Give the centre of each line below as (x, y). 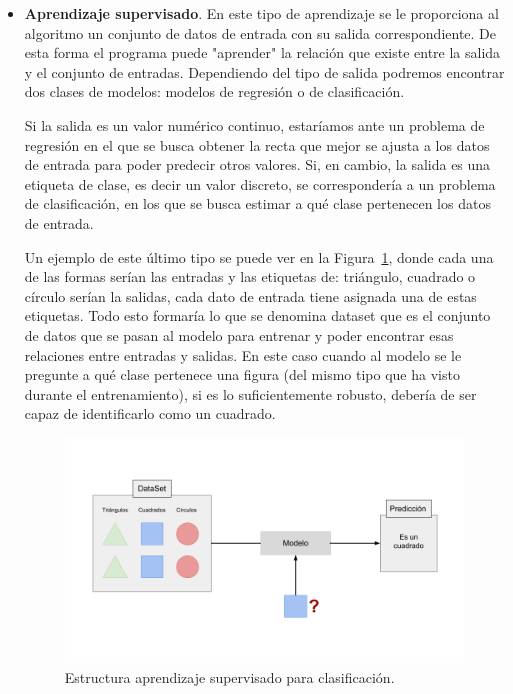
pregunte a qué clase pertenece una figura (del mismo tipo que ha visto (242, 374)
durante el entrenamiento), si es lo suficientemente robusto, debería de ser (250, 393)
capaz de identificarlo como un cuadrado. (150, 413)
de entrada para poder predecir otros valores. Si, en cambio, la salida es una (257, 164)
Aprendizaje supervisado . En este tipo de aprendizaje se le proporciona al (261, 13)
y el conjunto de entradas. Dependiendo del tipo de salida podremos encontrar (264, 71)
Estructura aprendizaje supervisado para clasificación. (229, 676)
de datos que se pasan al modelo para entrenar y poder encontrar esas (239, 334)
